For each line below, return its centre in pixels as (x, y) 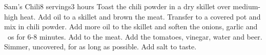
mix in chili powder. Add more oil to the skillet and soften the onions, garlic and (131, 26)
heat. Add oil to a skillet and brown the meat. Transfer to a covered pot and (140, 16)
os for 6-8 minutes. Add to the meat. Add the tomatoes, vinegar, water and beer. (135, 36)
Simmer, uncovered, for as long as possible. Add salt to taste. (100, 47)
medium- (247, 6)
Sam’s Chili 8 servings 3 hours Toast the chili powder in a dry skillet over (117, 6)
